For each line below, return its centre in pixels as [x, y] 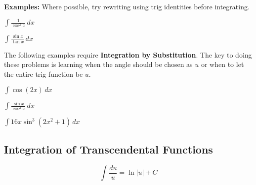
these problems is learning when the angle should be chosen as [98, 64]
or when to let [222, 64]
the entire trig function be [43, 74]
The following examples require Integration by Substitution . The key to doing [128, 54]
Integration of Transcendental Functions [108, 149]
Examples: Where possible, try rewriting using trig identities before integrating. [127, 6]
